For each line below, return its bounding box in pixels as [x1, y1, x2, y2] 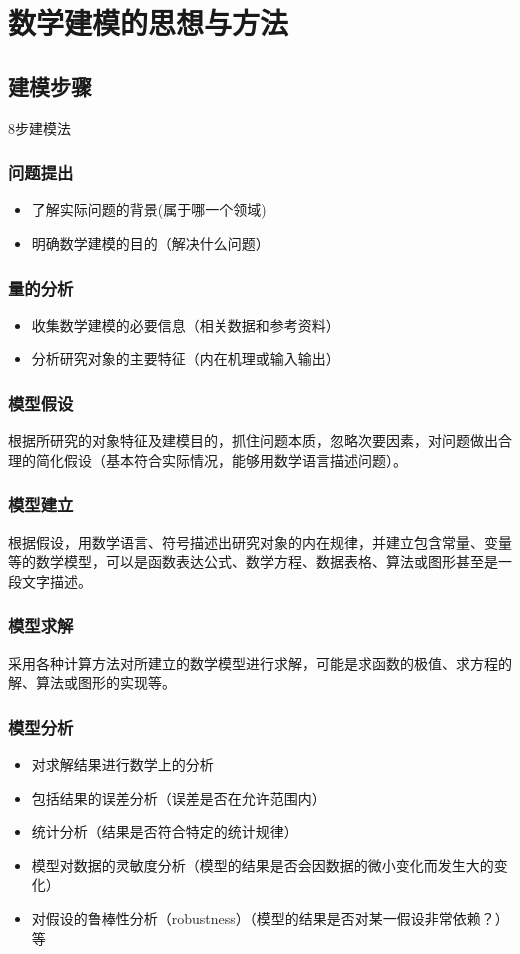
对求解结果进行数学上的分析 [31, 754, 214, 775]
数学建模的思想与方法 [8, 2, 289, 43]
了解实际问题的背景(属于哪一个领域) [31, 199, 267, 220]
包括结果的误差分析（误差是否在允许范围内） [31, 787, 326, 808]
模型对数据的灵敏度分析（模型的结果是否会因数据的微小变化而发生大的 [31, 854, 494, 875]
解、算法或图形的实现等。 [8, 672, 176, 693]
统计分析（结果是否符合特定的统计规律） [31, 821, 298, 842]
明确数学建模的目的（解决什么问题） [31, 232, 270, 253]
